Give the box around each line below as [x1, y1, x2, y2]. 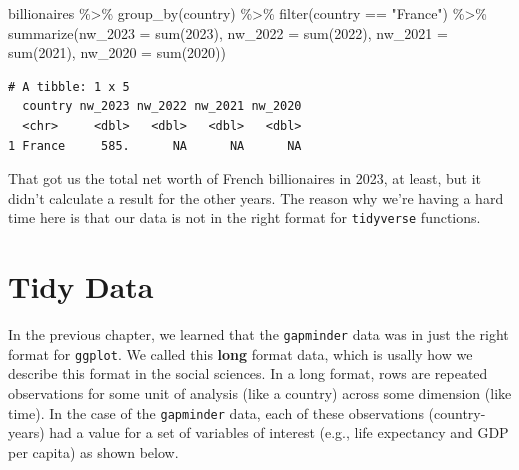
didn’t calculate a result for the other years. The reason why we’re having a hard [8, 187, 504, 208]
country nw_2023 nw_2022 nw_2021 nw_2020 [22, 99, 302, 114]
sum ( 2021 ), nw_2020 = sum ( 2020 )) [8, 42, 226, 63]
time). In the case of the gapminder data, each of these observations [8, 402, 424, 423]
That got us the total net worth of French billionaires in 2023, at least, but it [8, 168, 482, 189]
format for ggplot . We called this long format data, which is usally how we [8, 343, 473, 364]
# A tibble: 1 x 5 [8, 79, 130, 94]
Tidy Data [8, 266, 154, 307]
